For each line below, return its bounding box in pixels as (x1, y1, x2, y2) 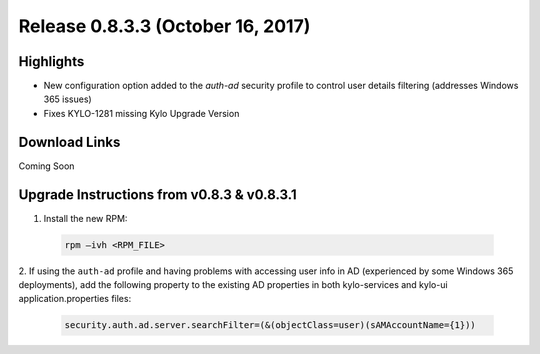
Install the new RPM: (43, 212, 128, 224)
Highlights (18, 53, 85, 70)
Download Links (18, 133, 121, 150)
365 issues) (43, 93, 92, 105)
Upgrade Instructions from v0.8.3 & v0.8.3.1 (18, 186, 297, 203)
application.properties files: (18, 293, 132, 305)
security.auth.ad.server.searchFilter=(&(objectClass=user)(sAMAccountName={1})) (64, 320, 477, 331)
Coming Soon (18, 160, 75, 172)
